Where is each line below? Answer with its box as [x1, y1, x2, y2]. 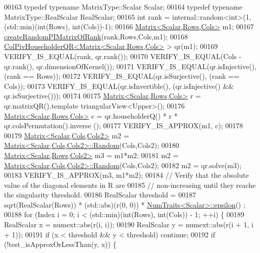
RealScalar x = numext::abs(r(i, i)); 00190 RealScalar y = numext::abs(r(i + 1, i [4, 219, 253, 230]
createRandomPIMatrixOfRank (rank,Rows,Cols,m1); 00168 [4, 31, 188, 41]
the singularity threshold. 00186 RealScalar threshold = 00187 [4, 189, 196, 200]
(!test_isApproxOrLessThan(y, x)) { [4, 239, 117, 249]
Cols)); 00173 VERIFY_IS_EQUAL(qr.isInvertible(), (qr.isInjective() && [4, 80, 234, 91]
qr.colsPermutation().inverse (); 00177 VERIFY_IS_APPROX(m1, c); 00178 [4, 120, 243, 131]
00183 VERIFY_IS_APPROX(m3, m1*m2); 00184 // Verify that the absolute [4, 170, 249, 180]
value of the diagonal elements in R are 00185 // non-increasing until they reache [4, 179, 256, 190]
